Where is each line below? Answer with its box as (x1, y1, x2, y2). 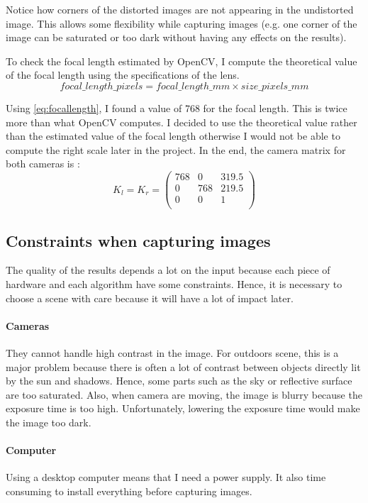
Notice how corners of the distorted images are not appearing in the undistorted (6, 2, 354, 16)
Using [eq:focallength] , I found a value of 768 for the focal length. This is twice (6, 100, 347, 115)
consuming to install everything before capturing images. (6, 483, 252, 498)
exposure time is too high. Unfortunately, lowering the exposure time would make (6, 401, 360, 416)
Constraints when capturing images (6, 229, 271, 251)
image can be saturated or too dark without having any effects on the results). (6, 30, 347, 45)
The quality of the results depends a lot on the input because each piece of (6, 262, 330, 277)
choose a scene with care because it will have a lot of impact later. (6, 290, 294, 305)
